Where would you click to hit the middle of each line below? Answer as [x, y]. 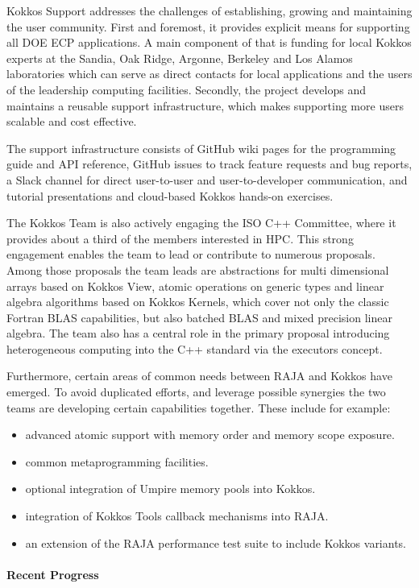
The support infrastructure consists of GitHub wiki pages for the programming [201, 148]
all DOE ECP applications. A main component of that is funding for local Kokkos [209, 42]
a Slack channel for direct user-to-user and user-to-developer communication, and [207, 179]
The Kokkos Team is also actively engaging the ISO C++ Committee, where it [201, 223]
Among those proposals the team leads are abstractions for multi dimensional [198, 269]
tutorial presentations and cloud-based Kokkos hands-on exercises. [170, 195]
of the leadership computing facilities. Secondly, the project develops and [187, 89]
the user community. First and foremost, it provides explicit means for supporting [208, 26]
